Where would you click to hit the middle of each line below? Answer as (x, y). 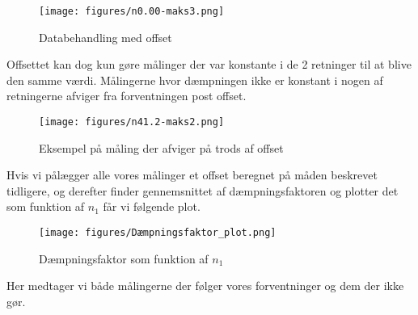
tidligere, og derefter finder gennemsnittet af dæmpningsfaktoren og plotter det (203, 190)
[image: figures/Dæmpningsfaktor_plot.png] (158, 233)
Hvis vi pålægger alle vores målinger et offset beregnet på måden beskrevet (192, 175)
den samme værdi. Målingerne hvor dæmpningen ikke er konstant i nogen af (195, 80)
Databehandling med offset (106, 37)
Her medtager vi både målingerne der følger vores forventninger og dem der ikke (205, 286)
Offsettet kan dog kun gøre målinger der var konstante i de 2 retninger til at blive (209, 64)
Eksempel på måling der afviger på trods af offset (161, 147)
